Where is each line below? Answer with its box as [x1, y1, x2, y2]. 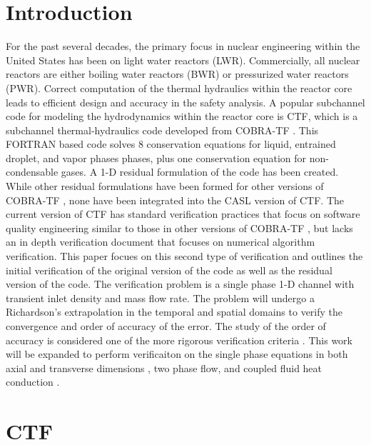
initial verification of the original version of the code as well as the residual [6, 262, 332, 277]
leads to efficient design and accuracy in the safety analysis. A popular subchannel [6, 94, 365, 109]
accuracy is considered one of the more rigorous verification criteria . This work [6, 332, 352, 347]
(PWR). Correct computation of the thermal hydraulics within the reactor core [6, 80, 352, 95]
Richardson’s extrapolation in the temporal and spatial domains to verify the [6, 304, 343, 319]
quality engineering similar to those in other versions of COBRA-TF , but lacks [6, 220, 353, 235]
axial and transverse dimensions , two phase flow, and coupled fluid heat [6, 360, 322, 375]
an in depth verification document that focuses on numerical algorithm [6, 234, 315, 249]
